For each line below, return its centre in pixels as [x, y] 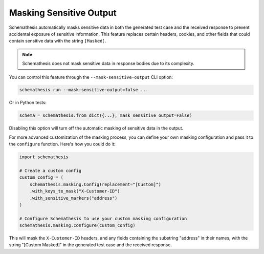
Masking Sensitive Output [63, 13]
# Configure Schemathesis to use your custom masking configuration [103, 218]
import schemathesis [44, 157]
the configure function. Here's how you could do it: [62, 144]
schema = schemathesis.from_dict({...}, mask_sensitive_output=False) [106, 116]
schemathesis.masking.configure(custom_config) [77, 225]
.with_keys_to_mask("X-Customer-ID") [75, 191]
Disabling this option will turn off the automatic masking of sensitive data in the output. [96, 128]
